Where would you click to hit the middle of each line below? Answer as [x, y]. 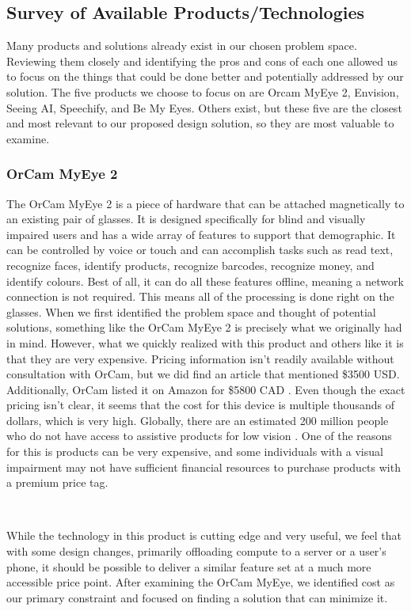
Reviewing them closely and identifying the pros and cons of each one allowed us [202, 61]
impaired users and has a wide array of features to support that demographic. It [201, 234]
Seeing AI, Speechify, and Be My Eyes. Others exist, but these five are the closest [204, 107]
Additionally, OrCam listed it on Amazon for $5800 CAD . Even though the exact [206, 389]
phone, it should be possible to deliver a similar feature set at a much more [189, 566]
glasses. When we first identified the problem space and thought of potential [191, 311]
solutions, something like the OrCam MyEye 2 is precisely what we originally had [204, 327]
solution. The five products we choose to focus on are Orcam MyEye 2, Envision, [203, 91]
